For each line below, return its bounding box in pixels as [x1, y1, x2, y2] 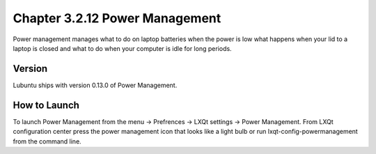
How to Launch [13, 99, 80, 111]
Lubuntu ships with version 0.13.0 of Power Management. [13, 81, 178, 89]
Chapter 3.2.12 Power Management [13, 10, 221, 26]
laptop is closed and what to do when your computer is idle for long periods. [13, 44, 233, 52]
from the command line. [13, 137, 81, 146]
